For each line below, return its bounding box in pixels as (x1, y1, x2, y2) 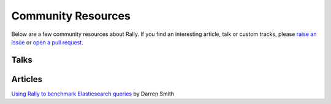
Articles (11, 74, 43, 85)
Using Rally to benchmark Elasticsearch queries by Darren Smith (11, 90, 175, 97)
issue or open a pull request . (11, 38, 84, 46)
